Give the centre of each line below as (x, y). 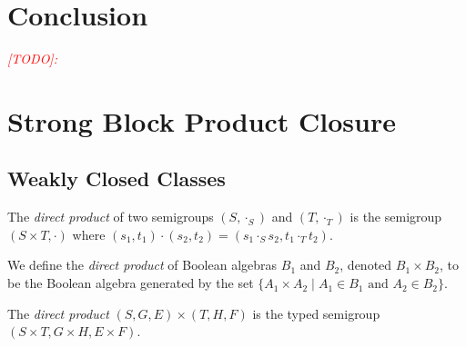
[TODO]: (32, 59)
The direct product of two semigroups (111, 217)
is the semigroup (396, 217)
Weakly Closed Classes (116, 178)
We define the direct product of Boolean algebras (142, 265)
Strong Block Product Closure (202, 120)
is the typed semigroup (316, 313)
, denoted (366, 265)
